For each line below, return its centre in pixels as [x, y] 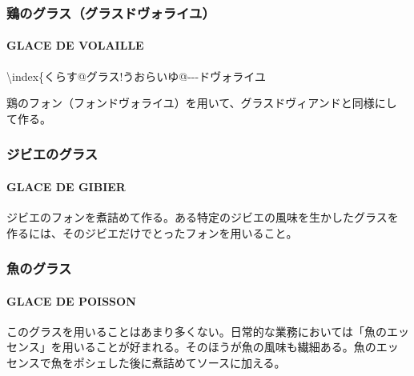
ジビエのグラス [52, 154]
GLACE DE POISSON [71, 300]
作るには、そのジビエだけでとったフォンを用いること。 [152, 232]
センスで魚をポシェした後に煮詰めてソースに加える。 [146, 363]
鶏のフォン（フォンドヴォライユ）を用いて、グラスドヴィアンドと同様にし [202, 103]
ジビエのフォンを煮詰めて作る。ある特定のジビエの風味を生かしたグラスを [203, 217]
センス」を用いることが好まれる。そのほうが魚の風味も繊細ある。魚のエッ [203, 347]
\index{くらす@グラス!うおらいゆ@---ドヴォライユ [136, 76]
